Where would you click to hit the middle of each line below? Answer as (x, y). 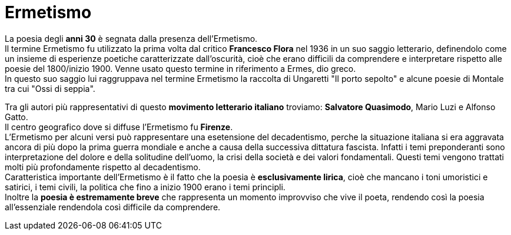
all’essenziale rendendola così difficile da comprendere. (113, 207)
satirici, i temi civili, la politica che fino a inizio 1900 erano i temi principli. (145, 187)
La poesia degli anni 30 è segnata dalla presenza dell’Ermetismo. (131, 38)
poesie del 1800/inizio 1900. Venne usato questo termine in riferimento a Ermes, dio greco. (180, 68)
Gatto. (16, 117)
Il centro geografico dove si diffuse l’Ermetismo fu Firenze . (119, 127)
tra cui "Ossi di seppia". (50, 88)
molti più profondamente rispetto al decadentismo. (103, 167)
